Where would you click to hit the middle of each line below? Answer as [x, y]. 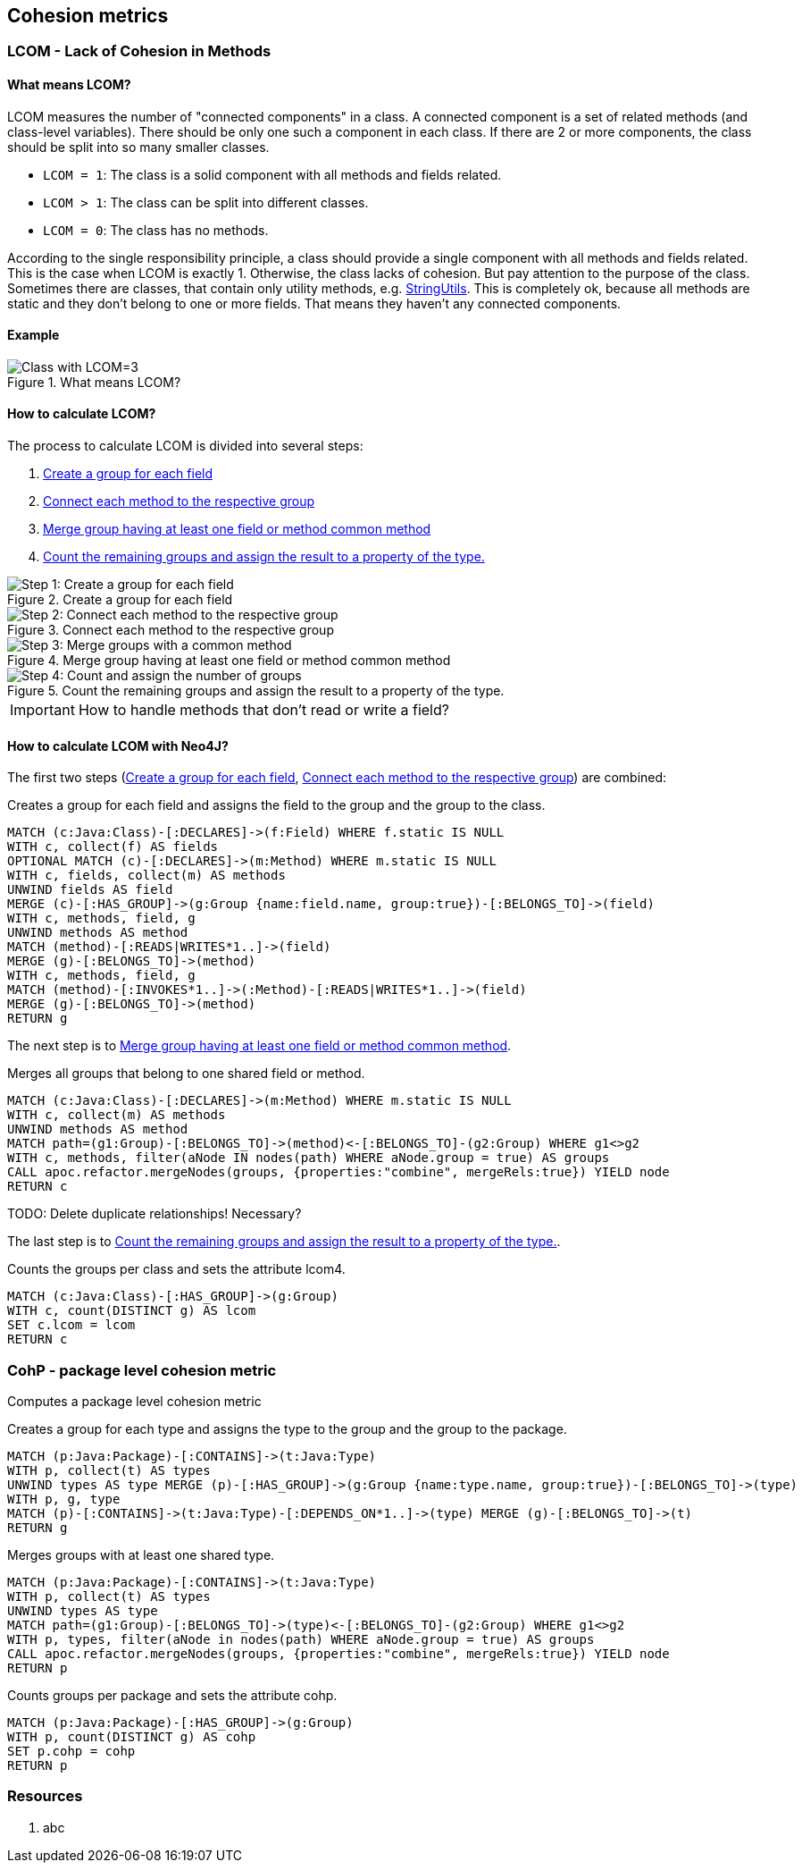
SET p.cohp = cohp [71, 1752]
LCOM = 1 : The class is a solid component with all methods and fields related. [272, 174]
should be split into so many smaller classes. [138, 147]
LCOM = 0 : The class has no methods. [156, 230]
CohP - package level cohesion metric [142, 1370]
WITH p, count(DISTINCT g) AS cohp [132, 1737]
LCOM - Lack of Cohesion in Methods [139, 51]
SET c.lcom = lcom [71, 1325]
